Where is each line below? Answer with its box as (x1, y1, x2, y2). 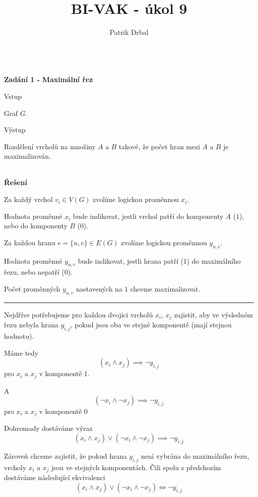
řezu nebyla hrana (4, 319, 59, 330)
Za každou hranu (4, 237, 56, 247)
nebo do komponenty (4, 220, 67, 231)
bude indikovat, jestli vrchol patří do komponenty (73, 210, 224, 221)
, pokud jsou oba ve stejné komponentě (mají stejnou (70, 319, 232, 330)
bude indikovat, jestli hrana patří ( (78, 255, 184, 266)
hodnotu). (4, 331, 34, 341)
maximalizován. (4, 151, 51, 161)
